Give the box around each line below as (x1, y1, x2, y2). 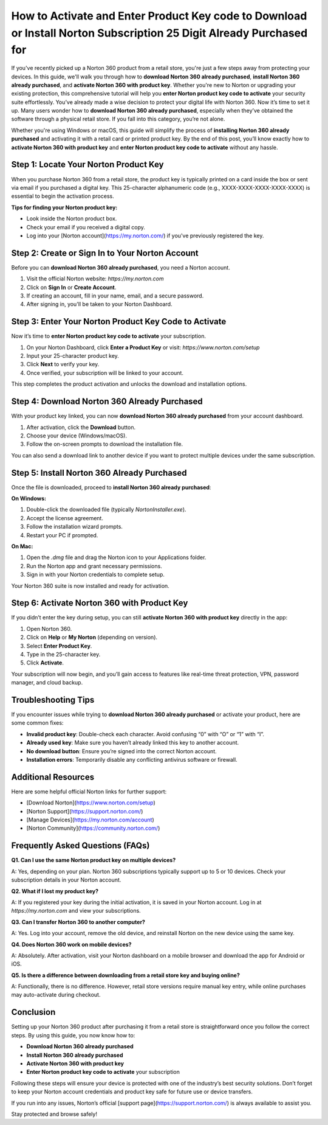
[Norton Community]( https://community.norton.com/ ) (26, 824, 160, 832)
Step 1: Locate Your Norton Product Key (11, 159, 164, 170)
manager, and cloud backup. (11, 679, 83, 686)
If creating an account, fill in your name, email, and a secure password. (26, 292, 204, 299)
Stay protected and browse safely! (11, 1110, 97, 1118)
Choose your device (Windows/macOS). (26, 432, 128, 439)
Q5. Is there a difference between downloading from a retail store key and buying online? (11, 971, 240, 979)
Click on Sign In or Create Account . (26, 284, 117, 291)
